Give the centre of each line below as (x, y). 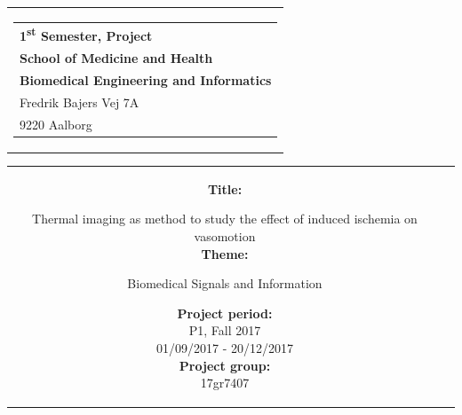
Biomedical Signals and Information (225, 283)
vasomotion (225, 236)
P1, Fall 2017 (225, 330)
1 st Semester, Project (86, 35)
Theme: (225, 253)
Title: (225, 188)
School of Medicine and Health (116, 58)
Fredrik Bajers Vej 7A (80, 102)
